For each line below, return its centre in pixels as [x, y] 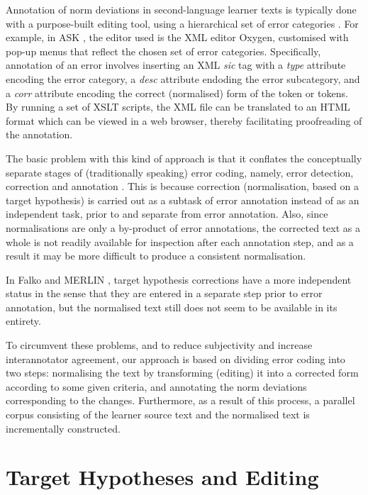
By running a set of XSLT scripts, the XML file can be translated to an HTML [178, 107]
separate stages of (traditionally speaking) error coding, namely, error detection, [180, 172]
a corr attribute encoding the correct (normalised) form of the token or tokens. [177, 93]
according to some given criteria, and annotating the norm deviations [156, 386]
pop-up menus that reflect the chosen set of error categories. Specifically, [163, 51]
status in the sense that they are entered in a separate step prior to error [164, 293]
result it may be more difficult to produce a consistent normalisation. [156, 256]
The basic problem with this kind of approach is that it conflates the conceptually [184, 158]
